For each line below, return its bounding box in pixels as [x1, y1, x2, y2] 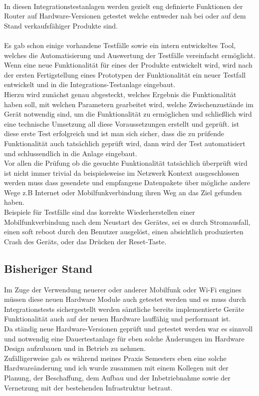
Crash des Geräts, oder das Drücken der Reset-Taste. [4, 236, 167, 246]
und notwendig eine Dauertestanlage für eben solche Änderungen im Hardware [4, 333, 245, 343]
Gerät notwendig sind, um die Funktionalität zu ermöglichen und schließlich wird [4, 109, 252, 119]
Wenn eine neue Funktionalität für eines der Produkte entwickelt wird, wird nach [4, 60, 253, 70]
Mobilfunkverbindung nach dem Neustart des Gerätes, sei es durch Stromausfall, [4, 216, 251, 227]
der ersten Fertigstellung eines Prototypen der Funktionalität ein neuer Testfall [4, 69, 246, 80]
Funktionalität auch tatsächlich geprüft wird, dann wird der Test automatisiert [4, 138, 246, 148]
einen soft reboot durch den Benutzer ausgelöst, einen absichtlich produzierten [4, 226, 244, 237]
